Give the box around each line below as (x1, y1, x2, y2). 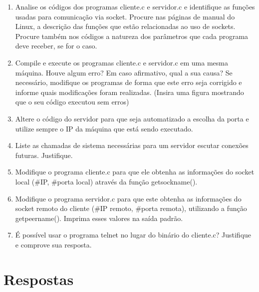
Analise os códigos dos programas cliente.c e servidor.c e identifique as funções (15, 1, 255, 11)
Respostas (3, 268, 74, 289)
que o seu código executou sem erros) (15, 96, 129, 107)
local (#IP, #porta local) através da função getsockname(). (15, 176, 198, 186)
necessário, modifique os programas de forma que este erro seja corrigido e (15, 77, 242, 87)
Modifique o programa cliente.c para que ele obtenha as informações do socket (15, 166, 255, 177)
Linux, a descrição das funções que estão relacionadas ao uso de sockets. (15, 21, 236, 31)
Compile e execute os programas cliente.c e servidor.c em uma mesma (15, 57, 228, 67)
